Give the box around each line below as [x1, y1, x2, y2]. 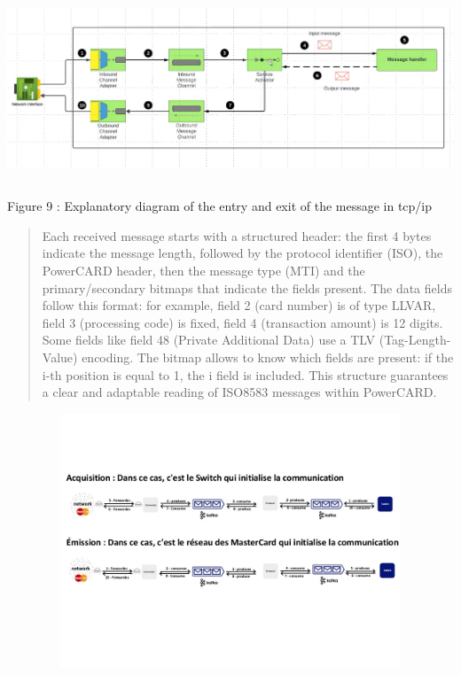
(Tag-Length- [379, 330, 451, 349]
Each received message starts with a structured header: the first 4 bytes [42, 226, 432, 244]
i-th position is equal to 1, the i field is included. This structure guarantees [42, 365, 449, 384]
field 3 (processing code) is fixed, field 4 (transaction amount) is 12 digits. [42, 313, 443, 331]
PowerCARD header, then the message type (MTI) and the [42, 260, 365, 279]
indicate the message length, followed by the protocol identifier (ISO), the [42, 244, 443, 262]
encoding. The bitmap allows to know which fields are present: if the [82, 347, 454, 366]
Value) [42, 347, 78, 366]
